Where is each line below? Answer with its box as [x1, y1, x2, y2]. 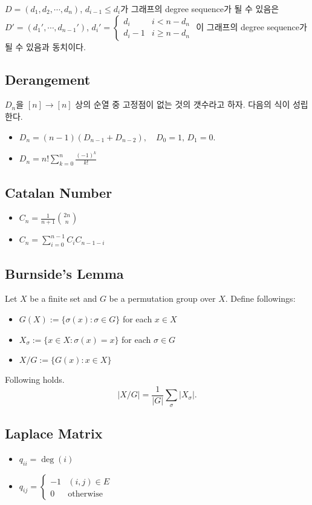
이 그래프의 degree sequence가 [196, 20, 307, 33]
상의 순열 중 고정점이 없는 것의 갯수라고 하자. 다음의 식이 [75, 98, 290, 111]
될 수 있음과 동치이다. [5, 40, 86, 53]
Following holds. [5, 373, 65, 386]
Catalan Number [5, 183, 112, 201]
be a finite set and [30, 292, 97, 305]
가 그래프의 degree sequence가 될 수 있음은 [120, 2, 279, 15]
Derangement [5, 70, 91, 88]
